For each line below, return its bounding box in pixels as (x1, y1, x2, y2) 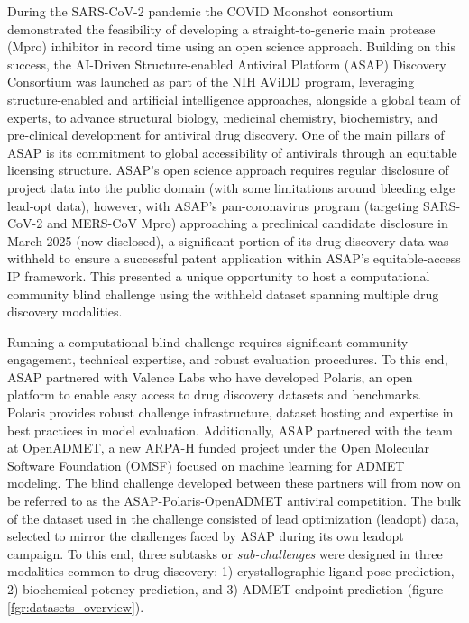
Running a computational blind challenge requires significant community (7, 332, 409, 351)
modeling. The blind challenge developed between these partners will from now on (7, 473, 461, 492)
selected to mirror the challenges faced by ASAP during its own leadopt (7, 527, 404, 545)
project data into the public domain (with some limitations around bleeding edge (7, 178, 455, 197)
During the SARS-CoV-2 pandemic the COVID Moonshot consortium (7, 2, 394, 20)
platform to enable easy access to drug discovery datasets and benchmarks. (7, 385, 422, 404)
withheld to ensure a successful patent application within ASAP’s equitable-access (7, 249, 461, 268)
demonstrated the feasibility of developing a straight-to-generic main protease (7, 19, 436, 38)
